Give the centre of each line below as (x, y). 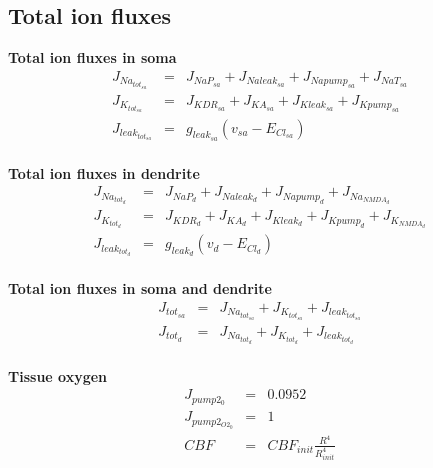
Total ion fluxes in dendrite (104, 172)
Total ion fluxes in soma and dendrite (140, 288)
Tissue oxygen (58, 375)
